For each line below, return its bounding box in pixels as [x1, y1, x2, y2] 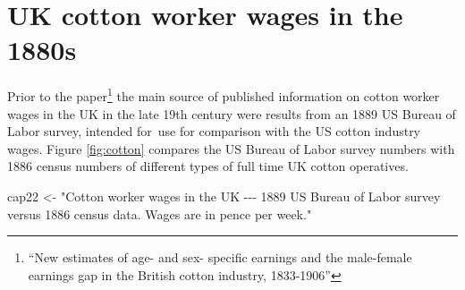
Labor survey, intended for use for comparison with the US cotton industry [7, 122, 421, 141]
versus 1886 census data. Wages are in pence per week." [7, 204, 312, 223]
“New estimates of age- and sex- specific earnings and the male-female [28, 248, 412, 267]
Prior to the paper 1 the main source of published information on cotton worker [7, 84, 440, 105]
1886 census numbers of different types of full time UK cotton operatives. [7, 157, 409, 175]
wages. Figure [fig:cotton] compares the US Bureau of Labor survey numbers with [7, 139, 455, 158]
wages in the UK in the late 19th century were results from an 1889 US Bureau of [7, 104, 456, 123]
